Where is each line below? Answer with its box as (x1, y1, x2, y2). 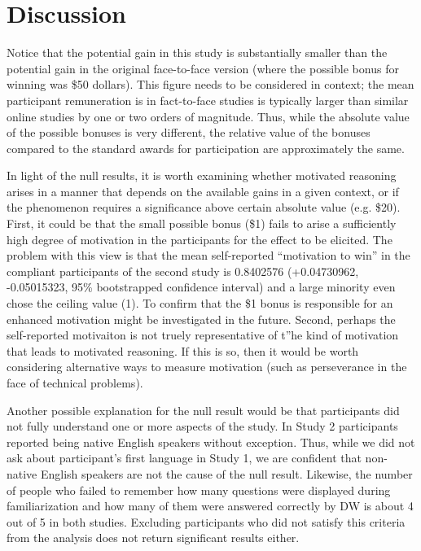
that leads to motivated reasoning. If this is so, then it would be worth (7, 342, 359, 359)
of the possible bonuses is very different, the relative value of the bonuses (7, 124, 371, 141)
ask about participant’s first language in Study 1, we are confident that (7, 449, 362, 466)
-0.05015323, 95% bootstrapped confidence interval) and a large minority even (7, 278, 396, 295)
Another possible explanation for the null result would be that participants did (7, 401, 400, 418)
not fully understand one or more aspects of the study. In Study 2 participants (7, 418, 398, 435)
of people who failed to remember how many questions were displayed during (7, 481, 391, 498)
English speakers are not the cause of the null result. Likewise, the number (40, 465, 413, 482)
